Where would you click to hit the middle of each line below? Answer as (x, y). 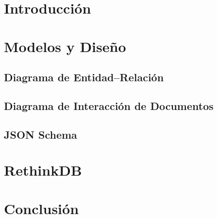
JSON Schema (41, 134)
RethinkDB (43, 170)
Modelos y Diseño (65, 46)
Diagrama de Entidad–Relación (84, 77)
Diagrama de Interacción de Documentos (109, 105)
